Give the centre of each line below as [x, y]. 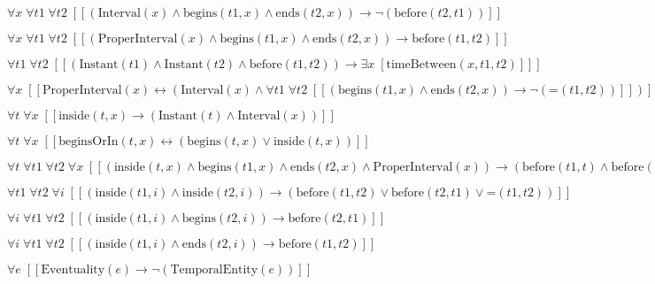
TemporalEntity [214, 270]
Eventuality [73, 270]
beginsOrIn [89, 142]
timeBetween [421, 65]
